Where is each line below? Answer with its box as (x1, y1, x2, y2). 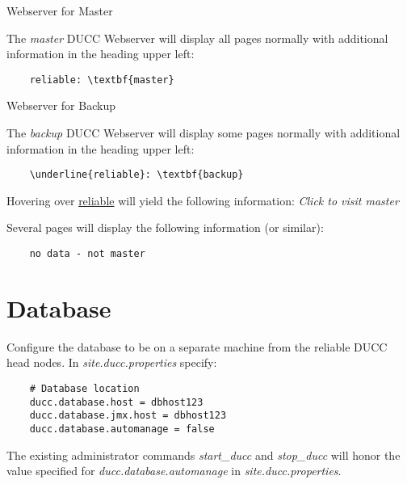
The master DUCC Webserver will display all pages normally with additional (6, 29, 388, 46)
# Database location (29, 383, 140, 395)
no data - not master (29, 248, 145, 260)
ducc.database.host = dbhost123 (29, 396, 203, 408)
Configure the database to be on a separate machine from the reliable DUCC (6, 338, 388, 355)
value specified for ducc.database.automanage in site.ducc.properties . (6, 462, 342, 479)
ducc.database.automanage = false (29, 423, 215, 435)
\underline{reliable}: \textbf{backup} (29, 169, 244, 181)
